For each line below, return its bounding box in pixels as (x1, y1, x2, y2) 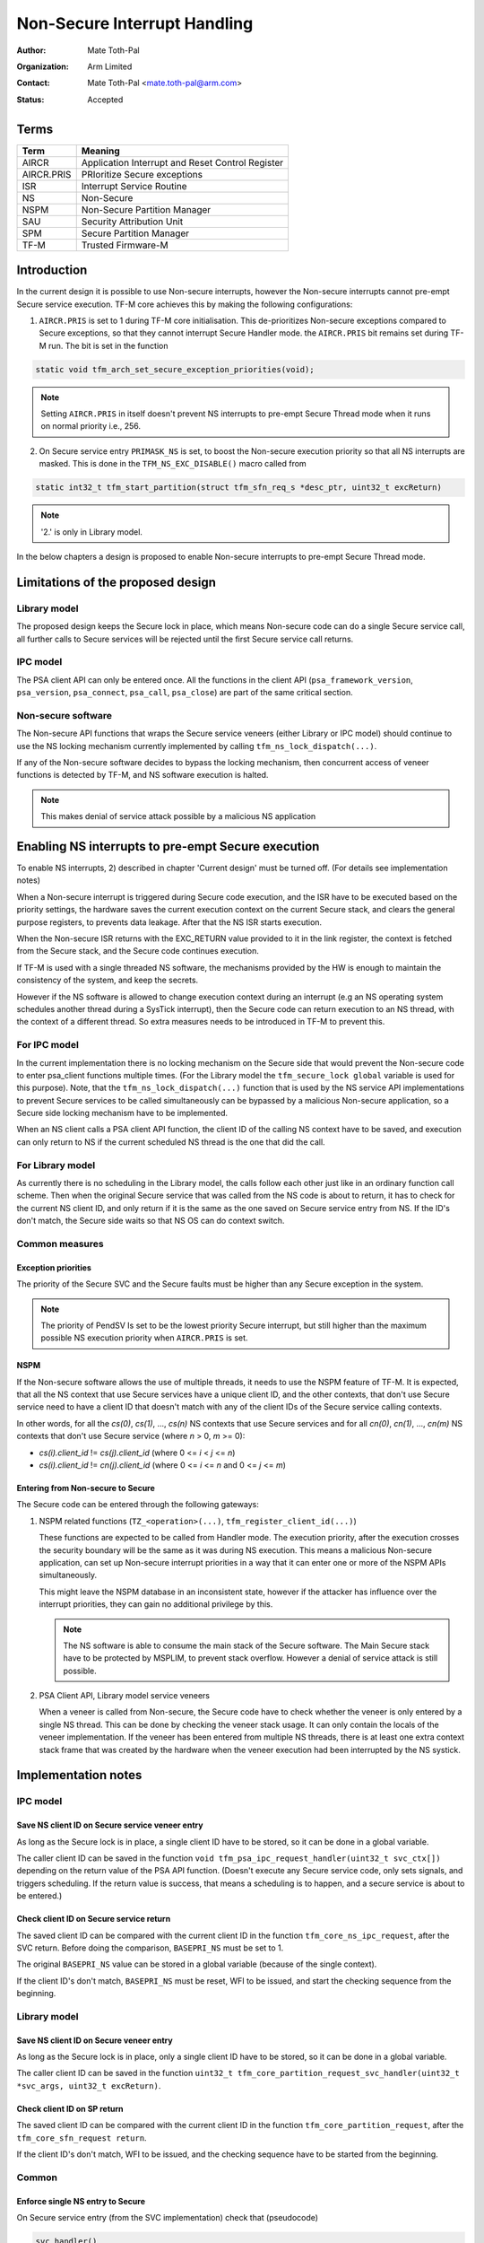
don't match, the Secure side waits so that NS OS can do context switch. (16, 1216, 285, 1226)
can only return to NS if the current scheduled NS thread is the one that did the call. (16, 1136, 326, 1148)
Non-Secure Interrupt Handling (16, 13, 254, 33)
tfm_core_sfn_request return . (16, 2132, 147, 2143)
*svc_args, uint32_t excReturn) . (16, 2080, 161, 2090)
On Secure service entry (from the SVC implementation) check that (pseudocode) (16, 2212, 318, 2222)
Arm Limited (87, 61, 133, 72)
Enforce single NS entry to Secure (16, 2195, 146, 2206)
